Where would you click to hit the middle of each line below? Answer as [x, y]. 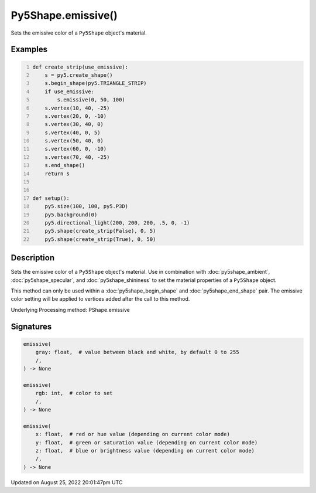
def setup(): [51, 198]
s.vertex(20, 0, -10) [76, 116]
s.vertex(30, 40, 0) [74, 124]
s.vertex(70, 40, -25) [77, 157]
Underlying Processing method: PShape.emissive [70, 310]
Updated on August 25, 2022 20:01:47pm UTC [67, 482]
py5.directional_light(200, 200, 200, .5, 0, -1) [117, 222]
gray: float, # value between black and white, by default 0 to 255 [137, 352]
